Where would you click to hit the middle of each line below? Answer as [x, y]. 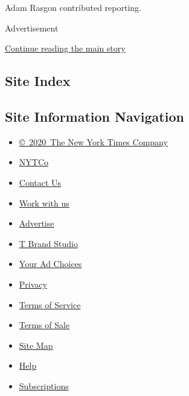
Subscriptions [44, 385]
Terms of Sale [44, 325]
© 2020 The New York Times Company [93, 141]
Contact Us [40, 182]
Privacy [33, 284]
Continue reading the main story [65, 48]
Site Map [36, 345]
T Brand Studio [48, 243]
